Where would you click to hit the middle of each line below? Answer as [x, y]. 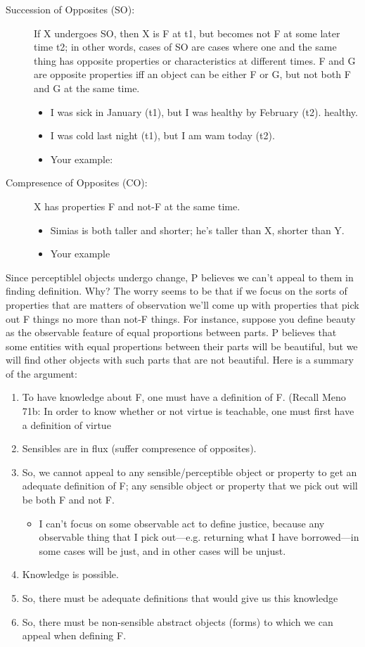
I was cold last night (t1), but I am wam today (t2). [162, 135]
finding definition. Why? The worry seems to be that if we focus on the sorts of [177, 291]
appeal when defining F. [74, 635]
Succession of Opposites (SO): [70, 9]
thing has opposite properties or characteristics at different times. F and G [195, 60]
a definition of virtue [66, 424]
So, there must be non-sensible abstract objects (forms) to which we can [178, 621]
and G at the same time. [87, 88]
